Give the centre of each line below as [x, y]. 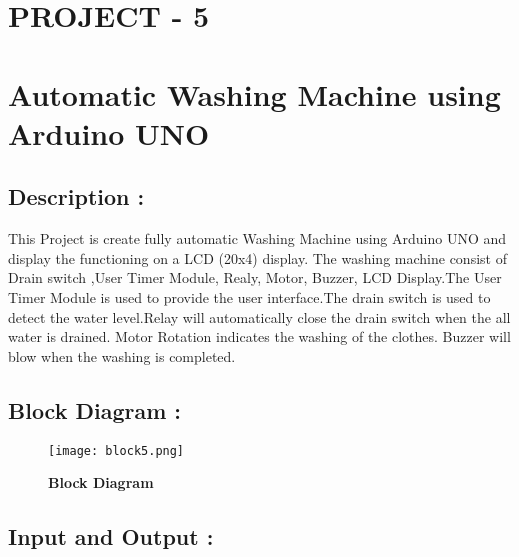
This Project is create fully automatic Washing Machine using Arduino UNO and [257, 238]
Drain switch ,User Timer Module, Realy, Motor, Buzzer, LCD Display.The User [255, 277]
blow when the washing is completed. [122, 355]
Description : [76, 196]
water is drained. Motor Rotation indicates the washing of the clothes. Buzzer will [259, 336]
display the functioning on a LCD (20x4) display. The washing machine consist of [257, 257]
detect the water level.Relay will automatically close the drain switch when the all [259, 316]
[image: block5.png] [116, 450]
